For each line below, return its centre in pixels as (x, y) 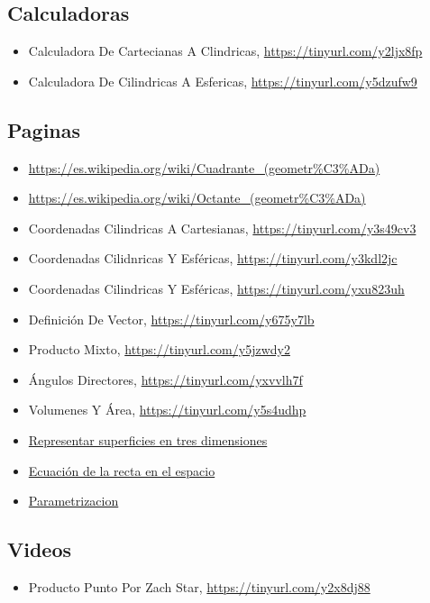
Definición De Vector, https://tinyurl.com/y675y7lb (171, 319)
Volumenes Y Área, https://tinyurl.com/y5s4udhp (167, 410)
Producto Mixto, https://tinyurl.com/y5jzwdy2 (159, 349)
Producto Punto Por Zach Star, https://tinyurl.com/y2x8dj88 (199, 586)
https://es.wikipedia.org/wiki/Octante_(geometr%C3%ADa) (197, 198)
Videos (40, 549)
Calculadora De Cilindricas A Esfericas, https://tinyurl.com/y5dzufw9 (223, 81)
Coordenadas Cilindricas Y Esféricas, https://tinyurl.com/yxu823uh (216, 288)
